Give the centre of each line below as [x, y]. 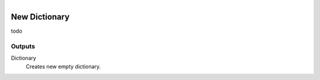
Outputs [23, 46]
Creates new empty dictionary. [63, 66]
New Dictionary [40, 17]
